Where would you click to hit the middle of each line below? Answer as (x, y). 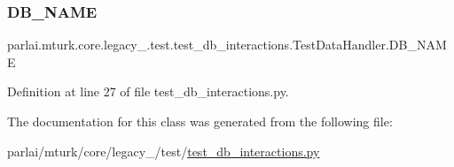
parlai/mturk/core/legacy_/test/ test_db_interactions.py (164, 151)
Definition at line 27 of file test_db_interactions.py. (148, 91)
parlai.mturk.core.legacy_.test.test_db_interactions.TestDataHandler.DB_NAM (227, 45)
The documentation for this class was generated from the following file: (200, 121)
